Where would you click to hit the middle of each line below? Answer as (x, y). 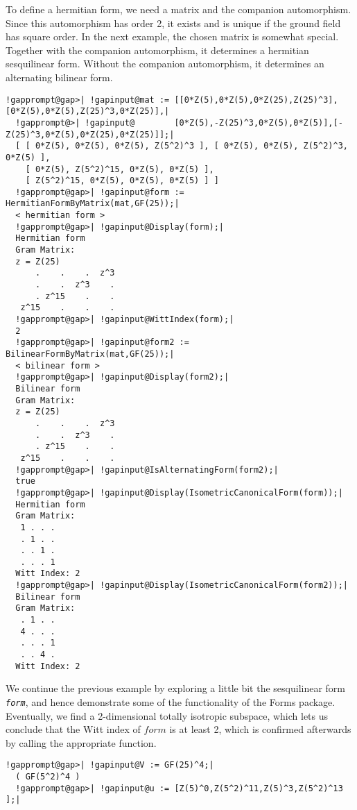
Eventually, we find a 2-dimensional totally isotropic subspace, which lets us (167, 715)
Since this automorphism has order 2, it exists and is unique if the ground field (173, 23)
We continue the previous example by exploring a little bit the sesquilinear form (176, 688)
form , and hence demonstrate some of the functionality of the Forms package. (171, 701)
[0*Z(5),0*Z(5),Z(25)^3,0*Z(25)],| (88, 111)
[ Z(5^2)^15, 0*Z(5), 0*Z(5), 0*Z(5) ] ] (122, 181)
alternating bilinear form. (59, 77)
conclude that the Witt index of (73, 729)
